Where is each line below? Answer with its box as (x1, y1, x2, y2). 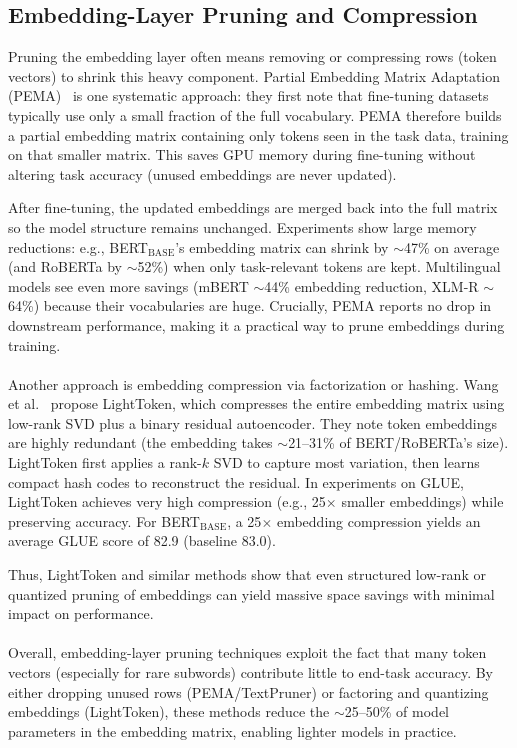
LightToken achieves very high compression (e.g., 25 (8, 491, 326, 512)
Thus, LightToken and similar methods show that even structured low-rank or (8, 564, 486, 585)
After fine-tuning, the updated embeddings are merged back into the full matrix (8, 197, 498, 218)
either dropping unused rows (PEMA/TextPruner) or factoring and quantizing (8, 681, 489, 702)
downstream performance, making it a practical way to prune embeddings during (8, 314, 505, 335)
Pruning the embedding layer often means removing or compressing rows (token (8, 46, 497, 67)
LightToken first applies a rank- (8, 452, 202, 473)
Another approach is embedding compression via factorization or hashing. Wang (8, 373, 499, 394)
